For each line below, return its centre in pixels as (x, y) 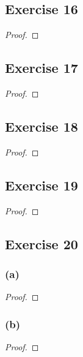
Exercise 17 (41, 68)
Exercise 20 (41, 243)
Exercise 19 (41, 185)
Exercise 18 (41, 126)
